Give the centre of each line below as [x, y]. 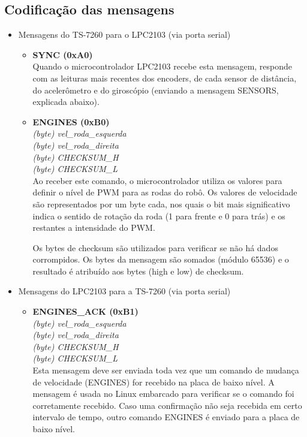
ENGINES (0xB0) [71, 121]
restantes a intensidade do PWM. [94, 227]
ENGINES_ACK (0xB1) [85, 311]
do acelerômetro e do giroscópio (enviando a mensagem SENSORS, [156, 90]
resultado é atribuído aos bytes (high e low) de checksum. [138, 271]
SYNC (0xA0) [63, 54]
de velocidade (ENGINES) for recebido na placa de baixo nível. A [153, 382]
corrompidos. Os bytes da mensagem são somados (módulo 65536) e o [161, 259]
